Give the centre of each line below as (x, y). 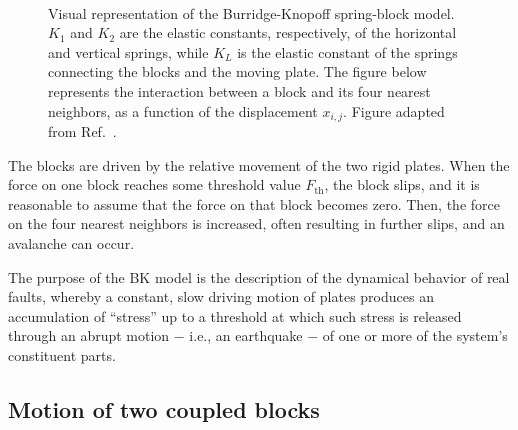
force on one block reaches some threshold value (154, 184)
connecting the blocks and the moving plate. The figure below (237, 71)
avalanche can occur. (71, 242)
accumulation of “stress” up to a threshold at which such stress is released (235, 315)
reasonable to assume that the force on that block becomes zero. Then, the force (254, 203)
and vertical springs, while (128, 51)
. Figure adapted (394, 110)
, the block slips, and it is (402, 184)
